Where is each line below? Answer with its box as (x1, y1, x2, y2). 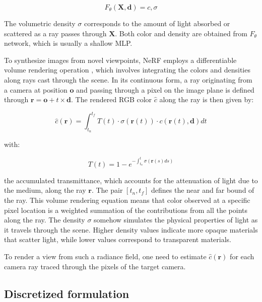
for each (230, 251, 254, 261)
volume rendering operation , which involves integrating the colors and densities (4, 64, 250, 75)
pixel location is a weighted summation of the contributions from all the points (4, 204, 248, 215)
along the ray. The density (4, 214, 85, 225)
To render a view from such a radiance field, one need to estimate (4, 251, 207, 261)
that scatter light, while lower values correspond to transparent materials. (4, 234, 231, 245)
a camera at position (4, 84, 68, 95)
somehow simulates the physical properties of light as (94, 214, 258, 225)
